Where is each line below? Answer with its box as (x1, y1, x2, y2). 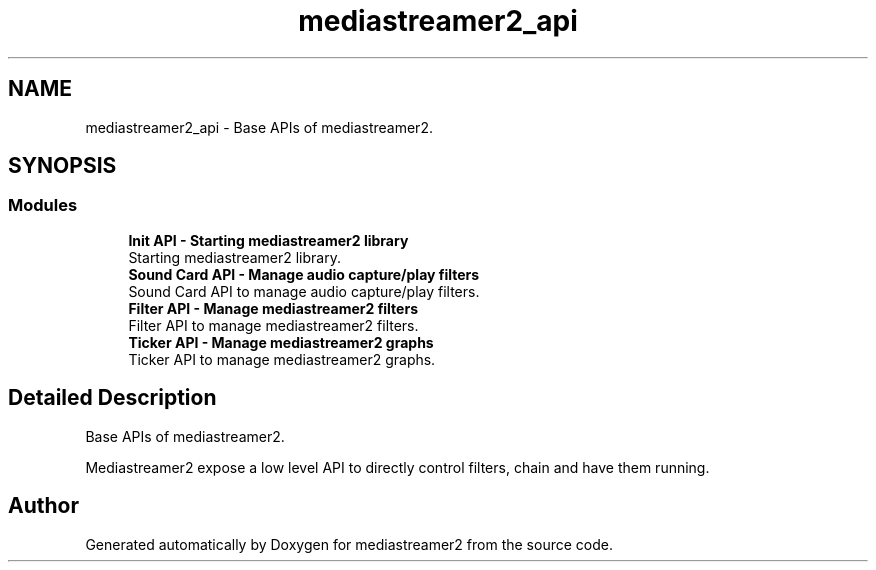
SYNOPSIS (8, 153, 117, 179)
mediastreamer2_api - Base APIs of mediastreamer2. (85, 118, 433, 136)
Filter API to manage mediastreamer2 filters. (128, 316, 419, 334)
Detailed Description (8, 385, 217, 411)
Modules (8, 195, 78, 216)
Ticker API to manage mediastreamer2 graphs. (128, 350, 436, 368)
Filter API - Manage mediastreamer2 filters (128, 299, 418, 317)
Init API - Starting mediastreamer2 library (128, 231, 409, 249)
